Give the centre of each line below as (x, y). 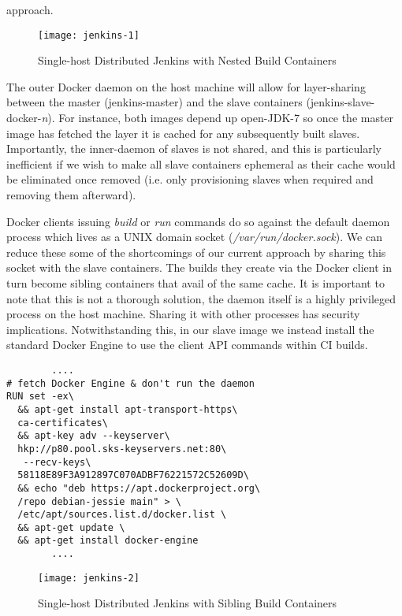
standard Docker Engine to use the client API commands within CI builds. (187, 345)
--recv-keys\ (57, 462)
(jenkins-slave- (341, 102)
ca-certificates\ (63, 423)
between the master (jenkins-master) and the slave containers (154, 102)
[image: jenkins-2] (89, 578)
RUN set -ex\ (40, 397)
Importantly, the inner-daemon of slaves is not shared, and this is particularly (194, 148)
